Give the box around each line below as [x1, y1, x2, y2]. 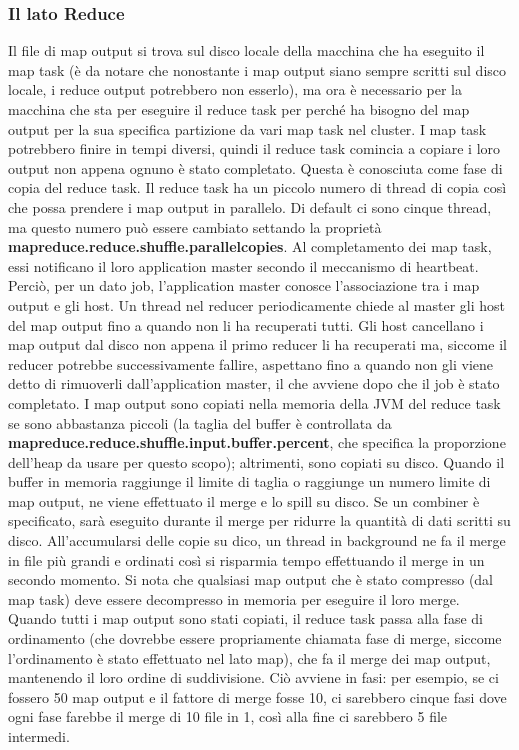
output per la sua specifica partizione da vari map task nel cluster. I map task [8, 118, 487, 139]
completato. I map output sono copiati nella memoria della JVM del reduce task [8, 392, 501, 413]
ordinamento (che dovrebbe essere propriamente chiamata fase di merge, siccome [8, 628, 502, 649]
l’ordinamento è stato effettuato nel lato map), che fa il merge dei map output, [8, 647, 491, 668]
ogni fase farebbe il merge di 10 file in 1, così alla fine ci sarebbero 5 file [8, 706, 448, 727]
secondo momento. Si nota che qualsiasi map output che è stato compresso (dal [8, 569, 494, 590]
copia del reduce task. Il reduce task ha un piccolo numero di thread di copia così [8, 177, 507, 198]
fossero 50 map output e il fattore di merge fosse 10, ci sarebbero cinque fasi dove [8, 686, 507, 707]
